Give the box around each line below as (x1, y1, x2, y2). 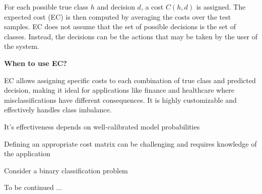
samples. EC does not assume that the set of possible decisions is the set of (4, 21, 236, 32)
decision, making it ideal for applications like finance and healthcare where (4, 85, 234, 95)
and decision (97, 2, 135, 12)
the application (4, 148, 50, 159)
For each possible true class (4, 2, 89, 12)
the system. (4, 41, 39, 51)
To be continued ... (4, 182, 62, 192)
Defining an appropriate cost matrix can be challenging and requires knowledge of (4, 138, 257, 149)
